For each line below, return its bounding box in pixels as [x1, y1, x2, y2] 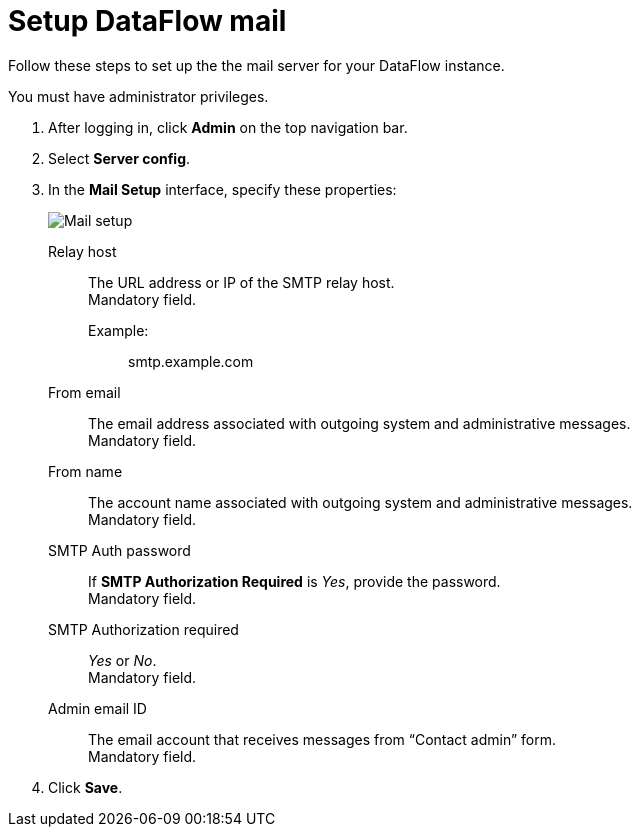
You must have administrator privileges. [8, 87, 269, 105]
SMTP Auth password [48, 541, 191, 559]
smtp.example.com [128, 352, 254, 370]
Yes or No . [88, 651, 157, 669]
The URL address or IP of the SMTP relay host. [88, 273, 395, 291]
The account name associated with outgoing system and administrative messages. [88, 493, 633, 511]
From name [48, 462, 123, 480]
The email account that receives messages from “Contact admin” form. [88, 730, 556, 748]
